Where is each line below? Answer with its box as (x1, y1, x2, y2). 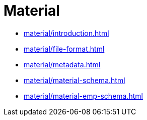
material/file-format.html (24, 44, 105, 53)
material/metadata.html (24, 60, 101, 69)
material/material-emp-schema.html (24, 91, 143, 100)
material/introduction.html (24, 28, 109, 37)
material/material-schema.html (24, 75, 125, 85)
